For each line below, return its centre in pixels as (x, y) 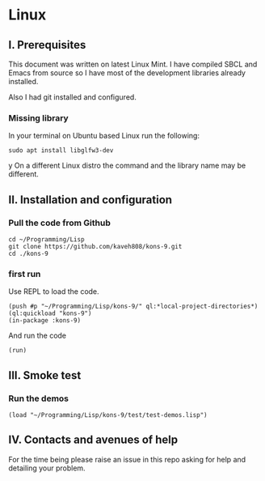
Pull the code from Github (59, 223)
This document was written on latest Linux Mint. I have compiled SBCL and (133, 64)
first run (25, 274)
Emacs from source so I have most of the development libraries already (127, 73)
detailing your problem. (47, 468)
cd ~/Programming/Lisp (46, 239)
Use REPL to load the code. (54, 292)
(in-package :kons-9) (45, 321)
